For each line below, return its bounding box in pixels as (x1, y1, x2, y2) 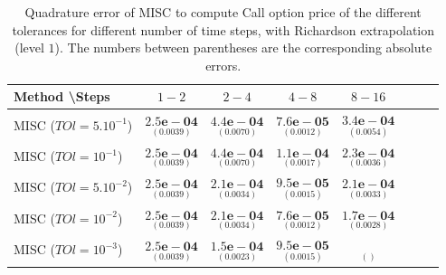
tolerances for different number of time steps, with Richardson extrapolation (12, 20, 435, 39)
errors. (205, 55, 242, 74)
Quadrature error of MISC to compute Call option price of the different (24, 3, 422, 21)
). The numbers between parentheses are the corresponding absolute (54, 38, 432, 57)
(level (14, 38, 44, 57)
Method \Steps (14, 87, 110, 106)
